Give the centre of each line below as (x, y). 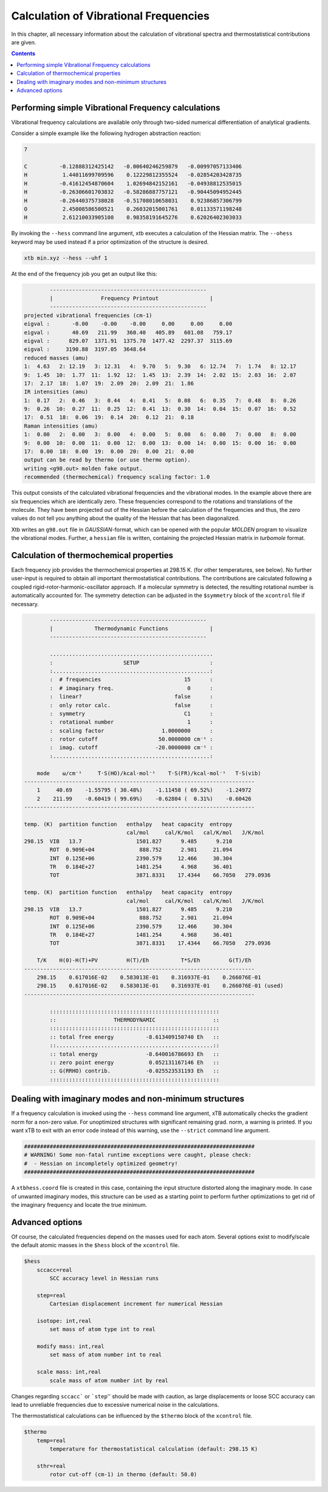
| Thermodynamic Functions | (131, 628)
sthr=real (51, 1466)
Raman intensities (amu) (61, 426)
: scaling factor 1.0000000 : (131, 730)
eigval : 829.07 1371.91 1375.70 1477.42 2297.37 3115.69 (128, 341)
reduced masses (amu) (56, 358)
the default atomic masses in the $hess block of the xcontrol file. (95, 1245)
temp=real (51, 1440)
